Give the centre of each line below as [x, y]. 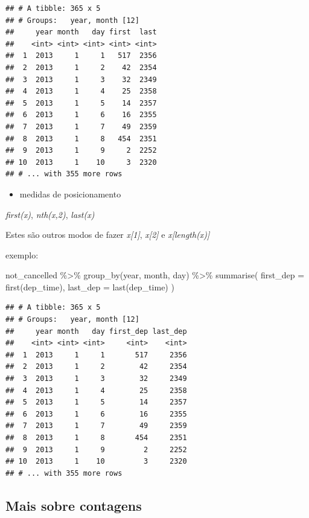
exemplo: [22, 254]
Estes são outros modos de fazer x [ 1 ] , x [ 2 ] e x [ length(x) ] [108, 235]
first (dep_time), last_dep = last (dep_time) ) [90, 286]
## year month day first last [81, 32]
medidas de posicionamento [70, 193]
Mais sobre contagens [74, 505]
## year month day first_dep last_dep [96, 331]
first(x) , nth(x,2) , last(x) [50, 214]
